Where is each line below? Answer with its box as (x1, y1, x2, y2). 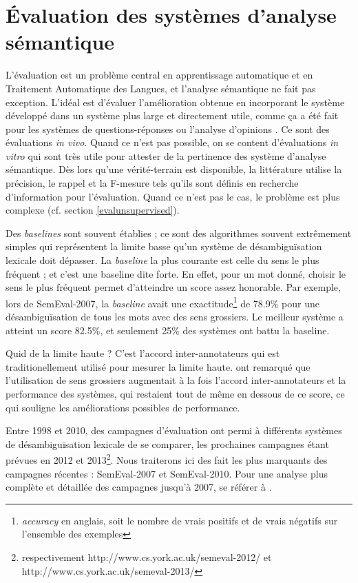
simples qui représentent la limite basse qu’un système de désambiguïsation (6, 239, 322, 254)
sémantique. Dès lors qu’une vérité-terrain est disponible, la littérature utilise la (6, 162, 342, 176)
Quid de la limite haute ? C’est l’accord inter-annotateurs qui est (6, 346, 280, 360)
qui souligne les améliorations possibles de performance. (6, 400, 240, 414)
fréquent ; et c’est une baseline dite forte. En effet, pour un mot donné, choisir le (6, 266, 346, 280)
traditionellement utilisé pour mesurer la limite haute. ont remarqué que (6, 359, 310, 374)
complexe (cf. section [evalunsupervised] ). (6, 203, 180, 217)
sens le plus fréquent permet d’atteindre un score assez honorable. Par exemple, (6, 280, 341, 294)
